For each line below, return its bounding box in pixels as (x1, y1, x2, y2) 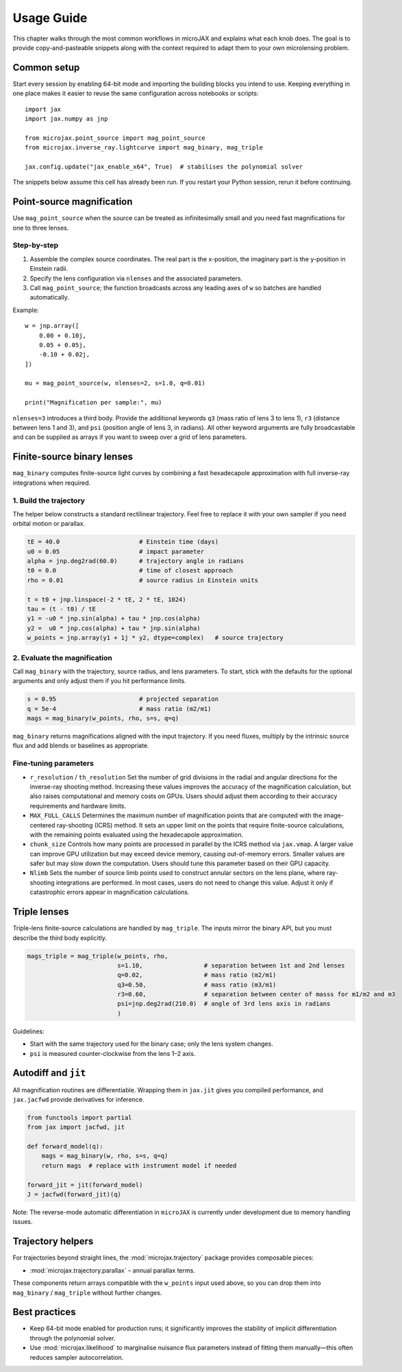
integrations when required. (12, 479, 91, 487)
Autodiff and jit (12, 1067, 86, 1079)
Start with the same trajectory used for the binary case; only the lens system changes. (29, 1039, 273, 1048)
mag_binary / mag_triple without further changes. (12, 1288, 162, 1297)
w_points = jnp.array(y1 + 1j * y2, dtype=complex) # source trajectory (27, 634, 284, 642)
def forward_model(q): (27, 1142, 103, 1151)
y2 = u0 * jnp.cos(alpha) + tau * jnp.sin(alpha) (27, 624, 201, 632)
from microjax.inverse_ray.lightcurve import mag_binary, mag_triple (25, 144, 264, 152)
